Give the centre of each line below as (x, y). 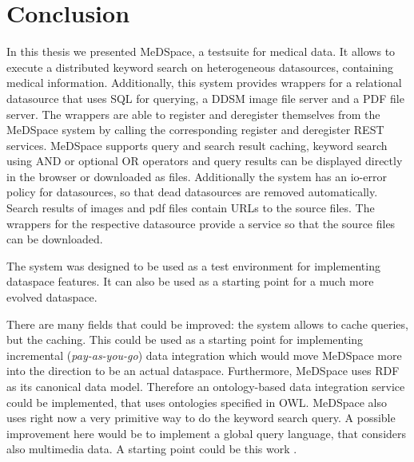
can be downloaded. (55, 239)
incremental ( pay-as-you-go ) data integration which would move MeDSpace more (204, 355)
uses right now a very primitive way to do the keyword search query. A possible (201, 418)
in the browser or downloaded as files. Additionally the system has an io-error (197, 176)
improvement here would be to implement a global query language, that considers (207, 433)
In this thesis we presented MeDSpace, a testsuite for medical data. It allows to (201, 51)
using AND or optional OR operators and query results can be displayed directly (205, 161)
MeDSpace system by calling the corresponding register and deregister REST (195, 130)
